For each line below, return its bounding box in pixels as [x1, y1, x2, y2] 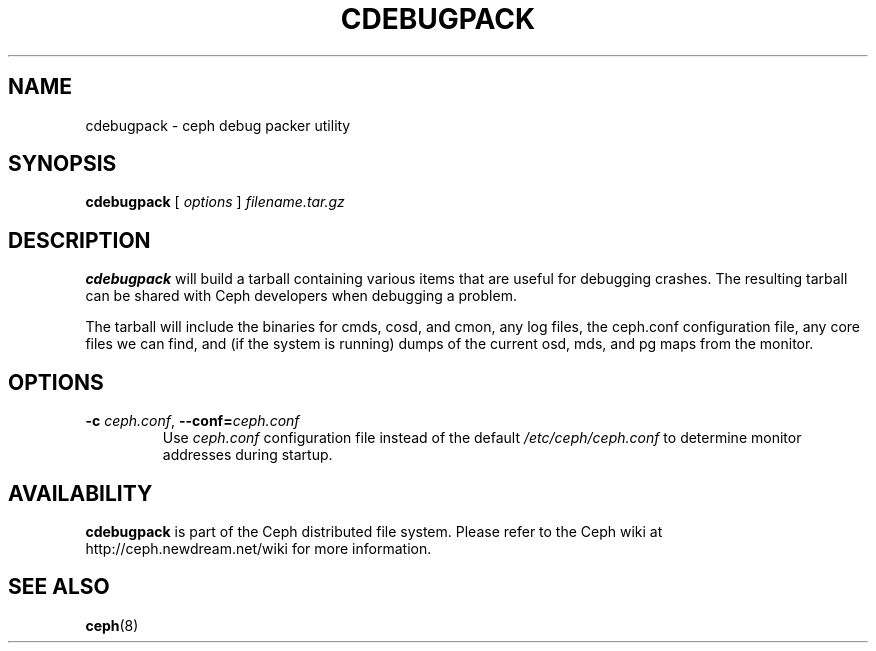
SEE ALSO [8, 574, 110, 600]
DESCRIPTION [8, 227, 151, 253]
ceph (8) [85, 616, 139, 634]
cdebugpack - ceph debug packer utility [85, 116, 351, 134]
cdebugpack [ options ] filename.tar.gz [85, 193, 345, 211]
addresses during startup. [162, 446, 333, 464]
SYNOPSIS [8, 151, 117, 177]
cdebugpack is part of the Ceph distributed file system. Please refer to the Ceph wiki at [85, 522, 663, 540]
